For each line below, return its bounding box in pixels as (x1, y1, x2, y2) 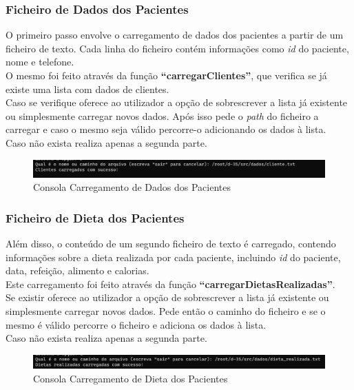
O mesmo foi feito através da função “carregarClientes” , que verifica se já (6, 68, 327, 82)
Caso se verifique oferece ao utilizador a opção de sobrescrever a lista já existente (6, 95, 348, 110)
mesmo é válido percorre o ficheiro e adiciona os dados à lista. (6, 317, 267, 331)
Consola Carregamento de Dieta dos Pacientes (33, 371, 228, 385)
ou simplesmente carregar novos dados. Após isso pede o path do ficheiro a (6, 108, 319, 123)
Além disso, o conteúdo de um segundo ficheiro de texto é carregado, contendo (6, 236, 336, 250)
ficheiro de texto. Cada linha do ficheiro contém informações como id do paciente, (6, 41, 349, 55)
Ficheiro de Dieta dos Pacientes (6, 209, 185, 226)
